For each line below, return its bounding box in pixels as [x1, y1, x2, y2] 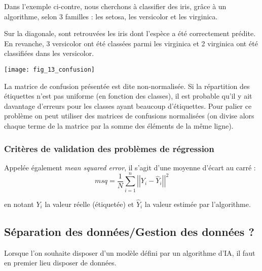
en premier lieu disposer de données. [4, 257, 117, 268]
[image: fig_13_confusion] [4, 66, 95, 73]
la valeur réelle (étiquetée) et [45, 198, 134, 209]
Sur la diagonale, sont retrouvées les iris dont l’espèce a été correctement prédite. [4, 28, 256, 39]
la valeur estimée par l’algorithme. [144, 198, 251, 209]
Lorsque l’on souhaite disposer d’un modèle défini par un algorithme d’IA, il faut [4, 247, 255, 258]
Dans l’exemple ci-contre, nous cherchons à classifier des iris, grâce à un [4, 1, 227, 11]
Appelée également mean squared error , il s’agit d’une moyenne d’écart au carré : [4, 162, 256, 172]
